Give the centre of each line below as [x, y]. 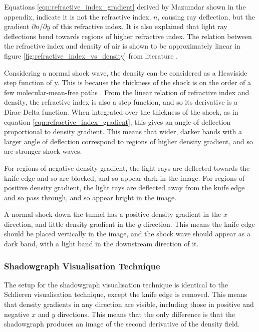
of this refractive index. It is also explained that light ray [140, 26]
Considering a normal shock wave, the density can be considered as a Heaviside [126, 72]
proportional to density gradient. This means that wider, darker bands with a [123, 131]
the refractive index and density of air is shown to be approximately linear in [122, 46]
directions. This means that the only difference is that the [146, 314]
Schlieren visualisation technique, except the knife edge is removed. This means [125, 294]
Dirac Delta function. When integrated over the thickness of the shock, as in [121, 111]
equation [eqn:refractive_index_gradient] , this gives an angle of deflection [117, 121]
